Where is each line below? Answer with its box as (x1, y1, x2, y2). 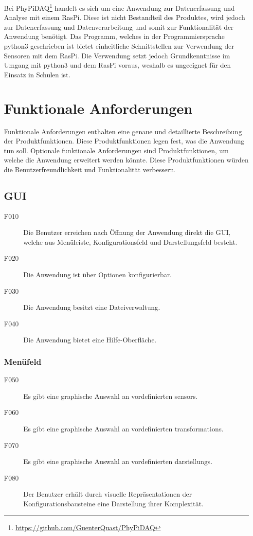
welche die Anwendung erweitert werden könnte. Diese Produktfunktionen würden (4, 155, 249, 165)
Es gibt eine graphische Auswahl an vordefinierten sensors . (23, 391, 198, 401)
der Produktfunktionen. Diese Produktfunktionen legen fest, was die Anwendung (4, 136, 245, 146)
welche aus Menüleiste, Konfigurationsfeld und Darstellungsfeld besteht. (23, 236, 237, 247)
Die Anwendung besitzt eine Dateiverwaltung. (23, 302, 160, 312)
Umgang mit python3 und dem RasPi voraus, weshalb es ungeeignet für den (4, 60, 231, 70)
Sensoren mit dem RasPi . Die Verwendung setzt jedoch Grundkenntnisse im (4, 50, 230, 60)
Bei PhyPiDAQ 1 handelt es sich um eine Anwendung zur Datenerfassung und (4, 1, 235, 13)
